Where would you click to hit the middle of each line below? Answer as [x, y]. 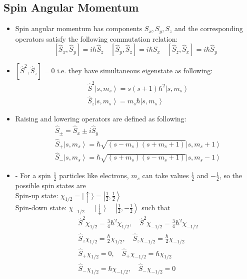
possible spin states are [50, 185]
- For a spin [33, 175]
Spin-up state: [37, 195]
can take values [165, 175]
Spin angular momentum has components [79, 28]
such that [156, 207]
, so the [231, 175]
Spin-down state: [41, 207]
